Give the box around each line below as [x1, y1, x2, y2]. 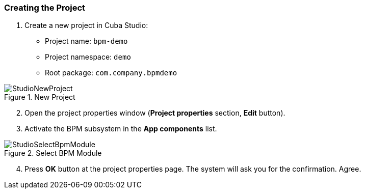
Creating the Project [4, 3, 86, 13]
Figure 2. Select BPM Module [4, 149, 102, 158]
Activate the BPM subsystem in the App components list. [24, 124, 217, 133]
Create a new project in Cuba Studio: [24, 21, 148, 30]
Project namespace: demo [45, 52, 131, 62]
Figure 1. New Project [4, 93, 75, 102]
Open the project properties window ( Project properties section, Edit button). [24, 108, 285, 118]
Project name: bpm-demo [45, 37, 128, 46]
